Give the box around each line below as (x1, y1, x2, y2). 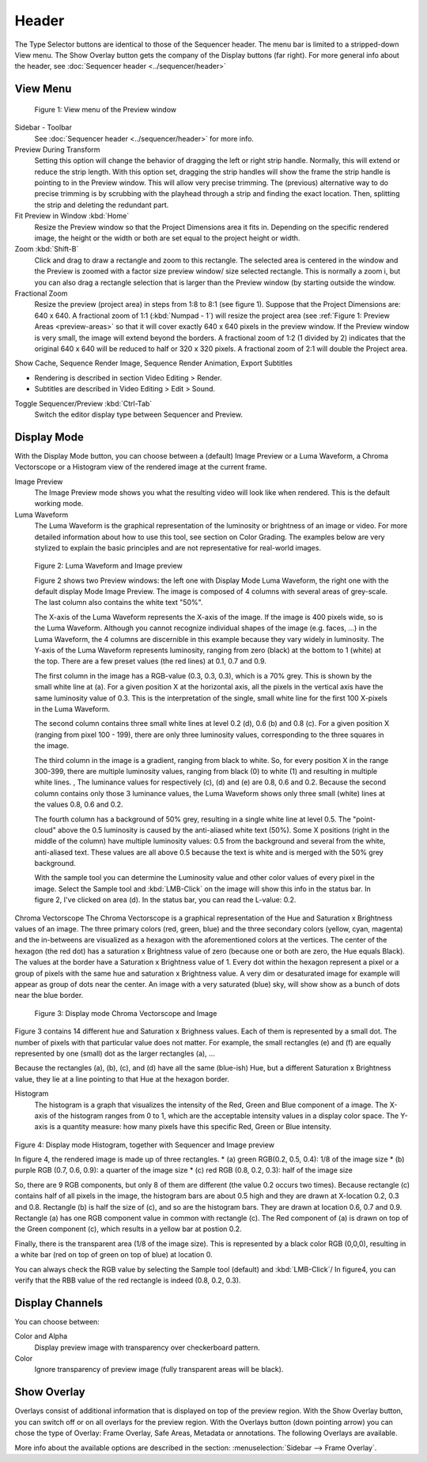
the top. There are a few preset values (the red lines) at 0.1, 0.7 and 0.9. (34, 656, 266, 666)
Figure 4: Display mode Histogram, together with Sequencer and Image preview (14, 1139, 274, 1150)
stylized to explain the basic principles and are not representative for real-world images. (34, 542, 322, 553)
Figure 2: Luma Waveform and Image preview (34, 561, 183, 571)
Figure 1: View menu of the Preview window (34, 104, 177, 114)
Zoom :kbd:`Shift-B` (14, 244, 79, 254)
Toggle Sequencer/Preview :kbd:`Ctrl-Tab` (14, 399, 153, 408)
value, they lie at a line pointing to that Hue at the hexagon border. (14, 1074, 229, 1083)
